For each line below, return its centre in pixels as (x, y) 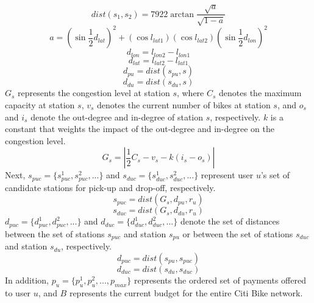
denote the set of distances (230, 221)
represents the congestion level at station (94, 93)
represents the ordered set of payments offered (220, 280)
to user (18, 292)
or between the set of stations (238, 233)
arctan (182, 14)
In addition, (27, 280)
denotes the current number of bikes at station (184, 104)
